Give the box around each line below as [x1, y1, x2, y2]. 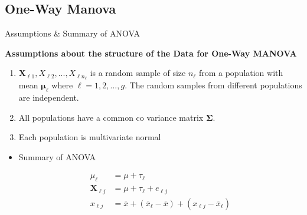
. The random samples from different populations [125, 79, 302, 91]
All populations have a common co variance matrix [18, 111, 204, 123]
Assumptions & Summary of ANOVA [5, 27, 140, 39]
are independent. [18, 91, 79, 104]
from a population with [198, 67, 283, 79]
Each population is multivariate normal [18, 131, 161, 143]
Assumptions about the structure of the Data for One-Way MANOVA [5, 47, 297, 59]
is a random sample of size [90, 67, 186, 79]
